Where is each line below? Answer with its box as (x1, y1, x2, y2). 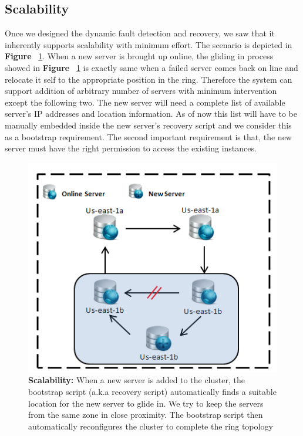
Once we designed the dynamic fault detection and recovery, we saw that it (5, 27, 275, 39)
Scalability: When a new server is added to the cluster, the (28, 374, 245, 386)
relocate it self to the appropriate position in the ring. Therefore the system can (5, 73, 292, 85)
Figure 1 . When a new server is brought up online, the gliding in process (5, 50, 274, 62)
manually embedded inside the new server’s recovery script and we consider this (5, 119, 292, 131)
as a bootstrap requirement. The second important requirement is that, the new (5, 130, 292, 143)
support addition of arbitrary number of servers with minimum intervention (5, 85, 277, 97)
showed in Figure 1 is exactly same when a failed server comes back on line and (5, 61, 298, 73)
